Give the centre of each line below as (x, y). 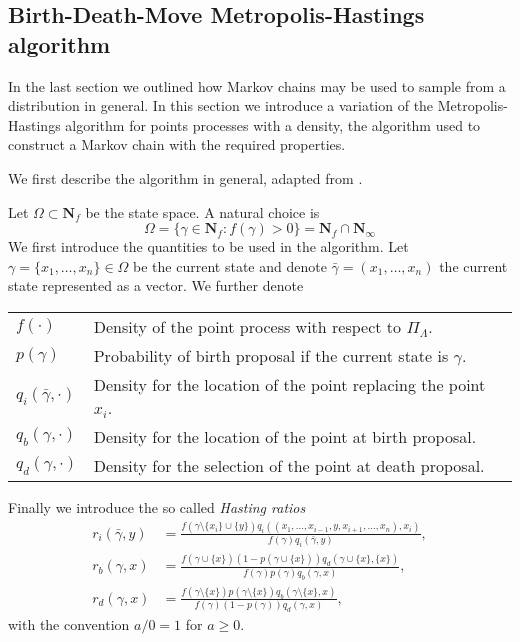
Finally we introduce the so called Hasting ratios (157, 506)
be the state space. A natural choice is (202, 211)
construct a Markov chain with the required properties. (177, 144)
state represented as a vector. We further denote (156, 285)
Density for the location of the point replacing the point (289, 384)
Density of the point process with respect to (247, 326)
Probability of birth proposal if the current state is (271, 355)
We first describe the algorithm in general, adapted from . (185, 177)
